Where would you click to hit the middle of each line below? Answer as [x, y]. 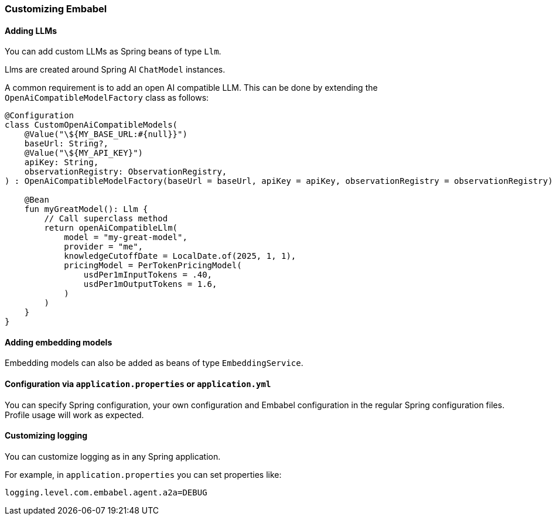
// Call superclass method [106, 219]
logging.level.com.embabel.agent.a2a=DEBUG [106, 492]
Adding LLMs [31, 30]
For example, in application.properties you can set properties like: [143, 474]
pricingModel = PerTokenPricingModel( [153, 266]
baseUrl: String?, [66, 144]
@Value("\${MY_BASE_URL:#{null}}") [106, 134]
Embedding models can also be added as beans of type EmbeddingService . [154, 363]
